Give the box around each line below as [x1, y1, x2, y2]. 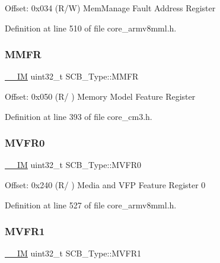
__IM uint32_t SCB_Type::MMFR [5, 70, 139, 83]
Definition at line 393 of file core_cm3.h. [5, 110, 152, 122]
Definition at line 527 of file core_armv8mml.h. [5, 198, 177, 211]
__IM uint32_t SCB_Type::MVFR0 [5, 159, 142, 171]
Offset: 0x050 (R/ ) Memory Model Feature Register [5, 90, 196, 102]
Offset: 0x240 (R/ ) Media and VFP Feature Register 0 [5, 179, 206, 191]
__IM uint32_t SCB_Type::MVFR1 [5, 247, 142, 259]
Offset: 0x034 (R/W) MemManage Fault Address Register [5, 2, 216, 14]
